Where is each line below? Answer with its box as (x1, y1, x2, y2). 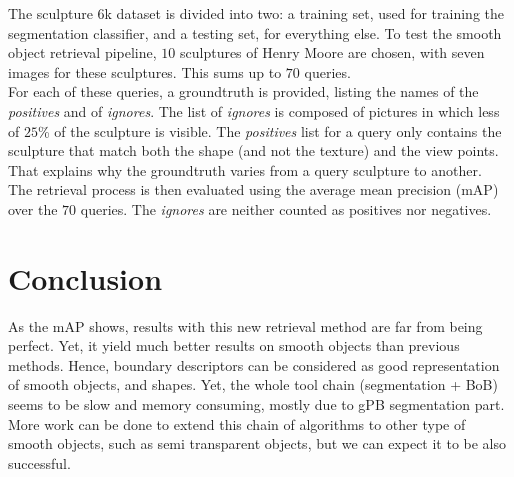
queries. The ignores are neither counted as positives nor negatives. (80, 198, 492, 219)
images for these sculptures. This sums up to (8, 61, 282, 82)
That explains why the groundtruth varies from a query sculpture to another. (8, 159, 482, 180)
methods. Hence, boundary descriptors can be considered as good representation (8, 354, 500, 375)
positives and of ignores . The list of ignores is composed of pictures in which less (8, 100, 500, 121)
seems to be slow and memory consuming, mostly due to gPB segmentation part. (8, 394, 505, 415)
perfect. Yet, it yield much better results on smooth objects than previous (8, 335, 460, 356)
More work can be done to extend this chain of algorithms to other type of (8, 413, 466, 434)
